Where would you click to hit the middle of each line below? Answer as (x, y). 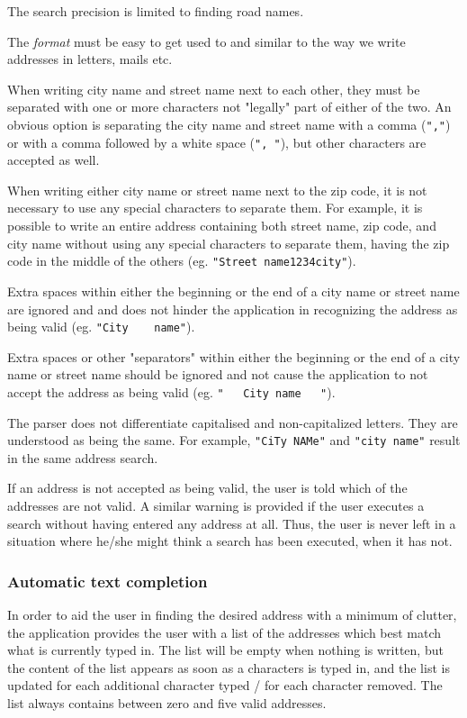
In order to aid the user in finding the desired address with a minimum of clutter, (232, 615)
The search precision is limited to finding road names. (156, 11)
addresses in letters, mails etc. (90, 59)
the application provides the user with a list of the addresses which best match (225, 632)
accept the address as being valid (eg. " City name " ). (171, 391)
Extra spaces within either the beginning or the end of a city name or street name (233, 291)
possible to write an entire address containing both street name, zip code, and (222, 226)
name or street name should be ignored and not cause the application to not (218, 374)
